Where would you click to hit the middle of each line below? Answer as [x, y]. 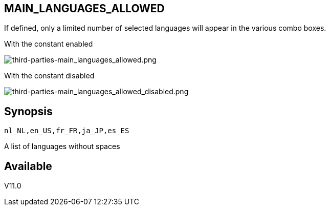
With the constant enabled [49, 44]
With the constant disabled [49, 76]
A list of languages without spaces [62, 146]
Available [28, 166]
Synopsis [28, 111]
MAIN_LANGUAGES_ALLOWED [84, 8]
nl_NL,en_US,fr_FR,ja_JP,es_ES [67, 131]
